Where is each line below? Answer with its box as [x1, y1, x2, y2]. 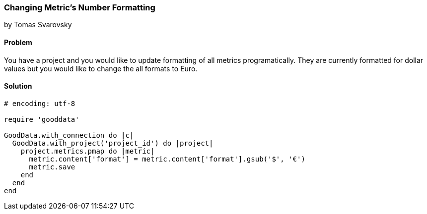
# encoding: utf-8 [4, 99, 75, 107]
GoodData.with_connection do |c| [4, 131, 134, 139]
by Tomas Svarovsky [4, 20, 72, 29]
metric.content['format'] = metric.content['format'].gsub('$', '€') [29, 155, 305, 163]
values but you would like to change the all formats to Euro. [4, 64, 198, 73]
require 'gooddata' [4, 115, 79, 123]
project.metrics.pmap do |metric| [20, 147, 155, 155]
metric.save [29, 162, 75, 171]
